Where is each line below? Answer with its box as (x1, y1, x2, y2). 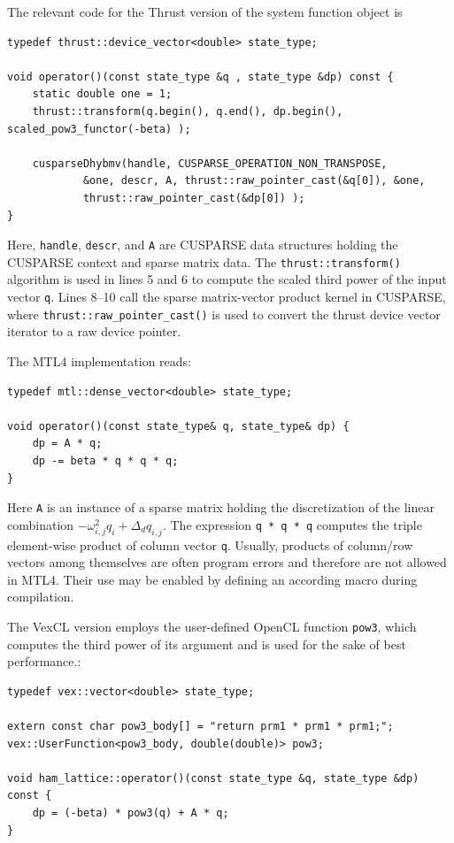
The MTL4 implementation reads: (7, 351, 191, 370)
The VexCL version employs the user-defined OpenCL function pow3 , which (7, 617, 417, 635)
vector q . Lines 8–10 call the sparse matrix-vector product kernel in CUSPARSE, (7, 287, 446, 306)
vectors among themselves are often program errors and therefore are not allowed (7, 553, 447, 571)
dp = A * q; (32, 437, 103, 450)
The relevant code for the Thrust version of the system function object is (7, 3, 403, 20)
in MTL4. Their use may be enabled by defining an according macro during (7, 570, 418, 588)
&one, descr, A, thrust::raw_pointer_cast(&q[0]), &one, (82, 174, 426, 188)
